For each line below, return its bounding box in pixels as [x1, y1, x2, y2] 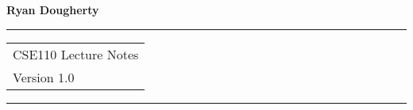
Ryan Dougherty [6, 2, 99, 17]
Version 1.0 [13, 67, 75, 86]
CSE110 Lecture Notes [13, 44, 139, 63]
